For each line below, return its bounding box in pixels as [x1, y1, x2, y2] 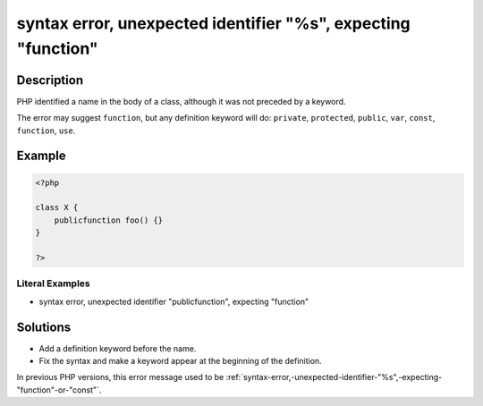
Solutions [16, 319, 72, 334]
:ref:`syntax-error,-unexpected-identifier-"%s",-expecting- [225, 372, 443, 383]
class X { [35, 202, 79, 213]
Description [16, 72, 84, 88]
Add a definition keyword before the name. [38, 343, 197, 353]
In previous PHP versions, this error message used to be [16, 372, 225, 383]
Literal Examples [16, 277, 90, 290]
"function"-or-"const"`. [16, 385, 102, 395]
